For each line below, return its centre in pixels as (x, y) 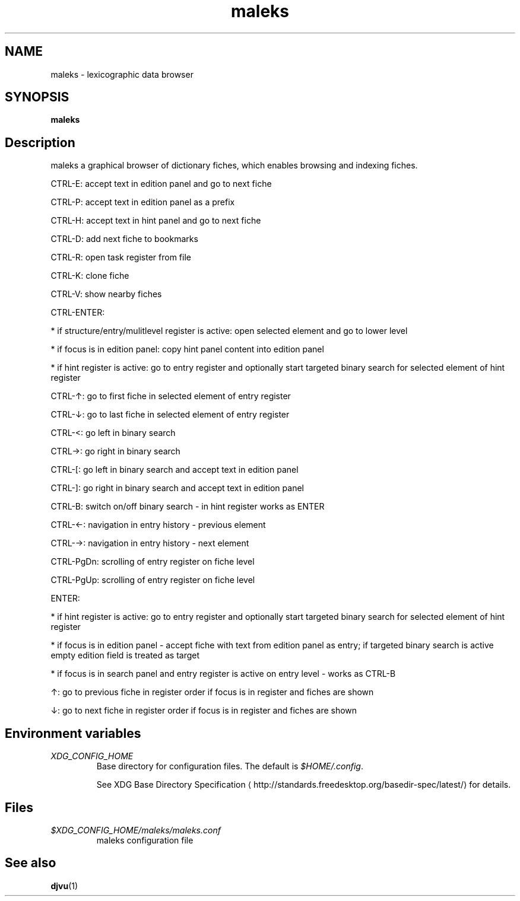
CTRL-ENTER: (78, 313)
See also (31, 863)
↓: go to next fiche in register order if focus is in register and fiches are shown (204, 711)
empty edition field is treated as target (125, 655)
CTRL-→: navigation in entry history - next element (150, 543)
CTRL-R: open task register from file (121, 257)
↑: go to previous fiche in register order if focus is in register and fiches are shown (212, 692)
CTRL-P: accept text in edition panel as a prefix (143, 202)
